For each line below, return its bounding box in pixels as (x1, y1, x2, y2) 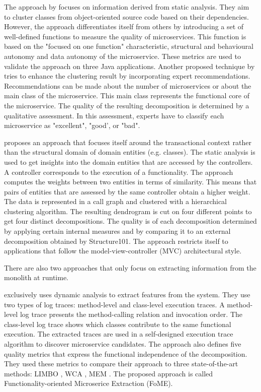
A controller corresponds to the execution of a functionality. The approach (4, 166, 233, 177)
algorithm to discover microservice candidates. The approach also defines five (4, 339, 241, 349)
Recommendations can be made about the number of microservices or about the (4, 80, 251, 91)
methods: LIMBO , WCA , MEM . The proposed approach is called (4, 368, 213, 378)
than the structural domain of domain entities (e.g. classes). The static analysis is (4, 147, 255, 157)
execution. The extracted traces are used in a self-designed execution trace (4, 329, 233, 339)
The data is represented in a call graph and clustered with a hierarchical (4, 196, 227, 207)
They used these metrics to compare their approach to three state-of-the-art (4, 358, 238, 369)
